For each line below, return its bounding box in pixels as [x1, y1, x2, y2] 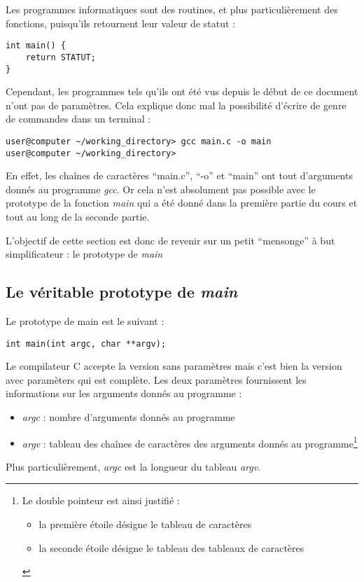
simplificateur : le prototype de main [6, 247, 163, 261]
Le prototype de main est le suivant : [6, 314, 164, 328]
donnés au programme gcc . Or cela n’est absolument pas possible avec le [6, 181, 316, 196]
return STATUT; [25, 52, 96, 62]
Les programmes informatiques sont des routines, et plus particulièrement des [6, 2, 338, 16]
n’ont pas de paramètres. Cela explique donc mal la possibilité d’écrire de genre [6, 97, 346, 112]
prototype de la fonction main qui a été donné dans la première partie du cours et [6, 195, 358, 210]
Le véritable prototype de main [6, 281, 238, 303]
